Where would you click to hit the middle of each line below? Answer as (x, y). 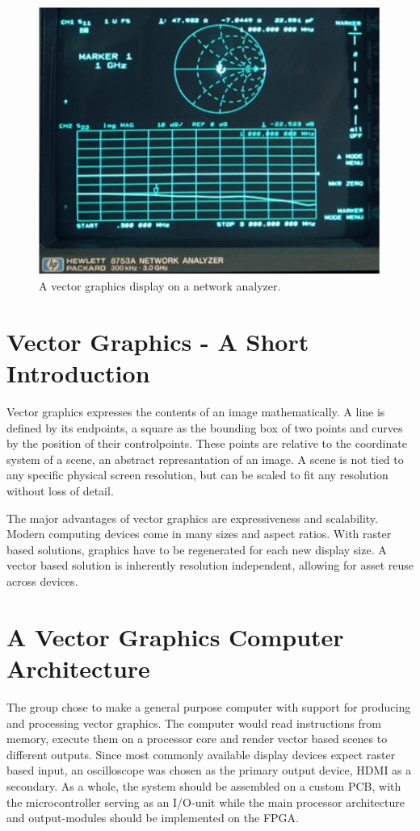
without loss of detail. (60, 491)
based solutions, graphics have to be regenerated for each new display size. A (197, 549)
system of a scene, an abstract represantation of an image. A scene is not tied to (205, 459)
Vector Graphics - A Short (158, 341)
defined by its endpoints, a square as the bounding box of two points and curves (205, 427)
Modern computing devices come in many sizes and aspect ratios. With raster (199, 534)
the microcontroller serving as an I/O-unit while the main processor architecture (206, 802)
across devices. (42, 581)
